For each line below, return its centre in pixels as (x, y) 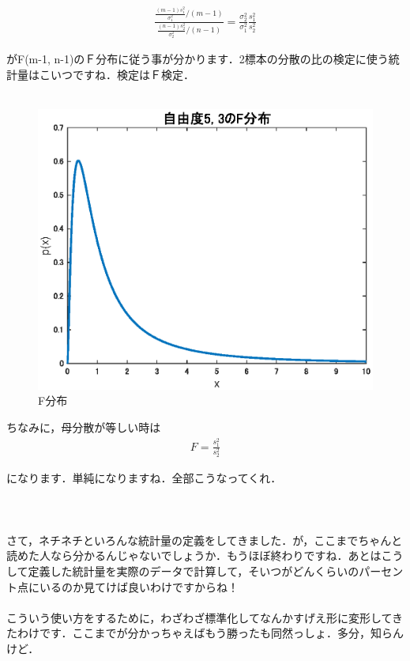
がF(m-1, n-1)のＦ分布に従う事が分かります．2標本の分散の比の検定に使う (197, 59)
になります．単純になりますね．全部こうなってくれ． (144, 478)
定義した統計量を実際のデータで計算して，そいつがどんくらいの (194, 570)
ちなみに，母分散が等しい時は (84, 427)
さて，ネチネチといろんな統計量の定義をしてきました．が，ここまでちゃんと (205, 540)
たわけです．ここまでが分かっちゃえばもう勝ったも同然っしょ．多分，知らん (205, 633)
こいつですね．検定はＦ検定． (117, 74)
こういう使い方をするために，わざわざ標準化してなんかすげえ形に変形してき (205, 617)
